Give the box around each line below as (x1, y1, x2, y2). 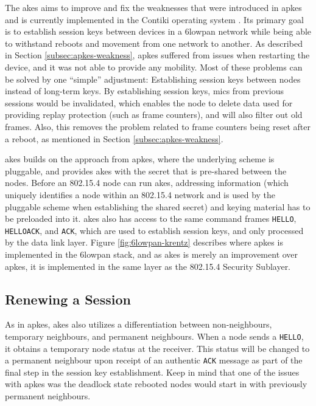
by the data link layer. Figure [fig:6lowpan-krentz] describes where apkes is (5, 236, 283, 249)
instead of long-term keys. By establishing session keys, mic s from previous (5, 84, 284, 97)
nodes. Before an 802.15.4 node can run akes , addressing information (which (5, 176, 289, 189)
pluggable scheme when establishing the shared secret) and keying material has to (5, 200, 311, 213)
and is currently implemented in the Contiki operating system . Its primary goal (5, 13, 304, 26)
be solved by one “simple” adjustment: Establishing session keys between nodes (5, 72, 301, 85)
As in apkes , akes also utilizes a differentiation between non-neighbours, (5, 318, 272, 331)
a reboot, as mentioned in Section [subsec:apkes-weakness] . (5, 132, 223, 145)
